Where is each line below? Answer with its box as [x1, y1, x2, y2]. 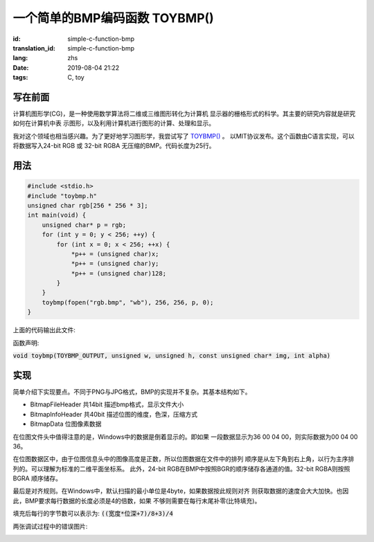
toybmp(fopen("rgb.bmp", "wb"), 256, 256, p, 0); [42, 298, 214, 306]
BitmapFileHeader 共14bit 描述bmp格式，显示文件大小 [30, 400, 184, 408]
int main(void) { [27, 211, 87, 219]
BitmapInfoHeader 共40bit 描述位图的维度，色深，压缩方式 [30, 410, 197, 418]
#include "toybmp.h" [27, 192, 97, 200]
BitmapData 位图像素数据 [30, 419, 102, 428]
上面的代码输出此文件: [12, 326, 76, 334]
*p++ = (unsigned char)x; [71, 250, 159, 258]
